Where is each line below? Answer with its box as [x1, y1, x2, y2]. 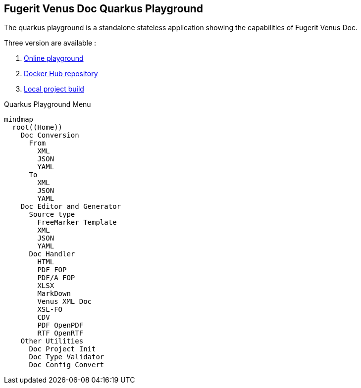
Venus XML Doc [37, 297, 92, 306]
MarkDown [37, 290, 71, 298]
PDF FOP [37, 266, 67, 274]
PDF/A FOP [37, 274, 75, 282]
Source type [29, 210, 75, 219]
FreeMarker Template [37, 218, 117, 227]
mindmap [4, 115, 34, 124]
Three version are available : [4, 39, 97, 48]
